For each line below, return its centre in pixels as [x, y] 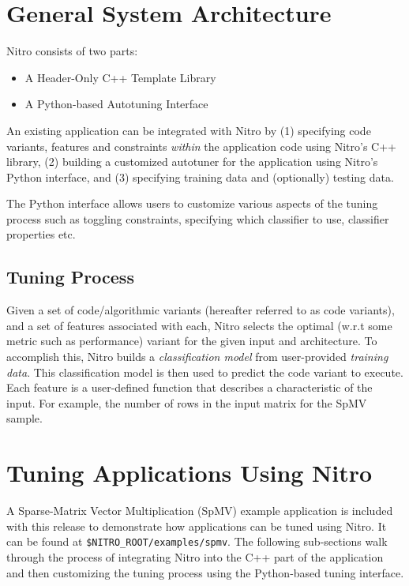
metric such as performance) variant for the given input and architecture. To [192, 341]
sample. [24, 418]
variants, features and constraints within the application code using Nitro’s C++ [201, 146]
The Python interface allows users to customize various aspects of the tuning [192, 203]
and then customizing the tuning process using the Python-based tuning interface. [205, 572]
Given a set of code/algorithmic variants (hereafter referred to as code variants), [201, 310]
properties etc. [41, 234]
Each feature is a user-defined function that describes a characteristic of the [189, 387]
